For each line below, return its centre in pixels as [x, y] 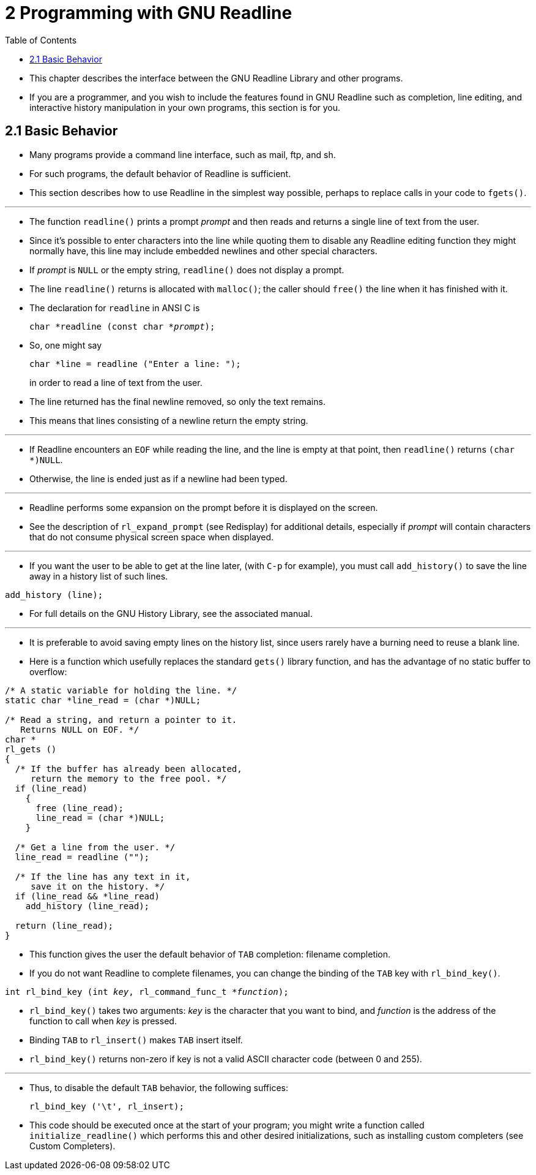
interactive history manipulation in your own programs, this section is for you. [185, 107]
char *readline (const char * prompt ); [122, 326]
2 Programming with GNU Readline [149, 13]
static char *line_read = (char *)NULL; [103, 700]
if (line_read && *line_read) [87, 896]
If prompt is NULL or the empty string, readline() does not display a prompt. [187, 270]
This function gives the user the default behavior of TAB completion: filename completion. [210, 954]
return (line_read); [64, 925]
